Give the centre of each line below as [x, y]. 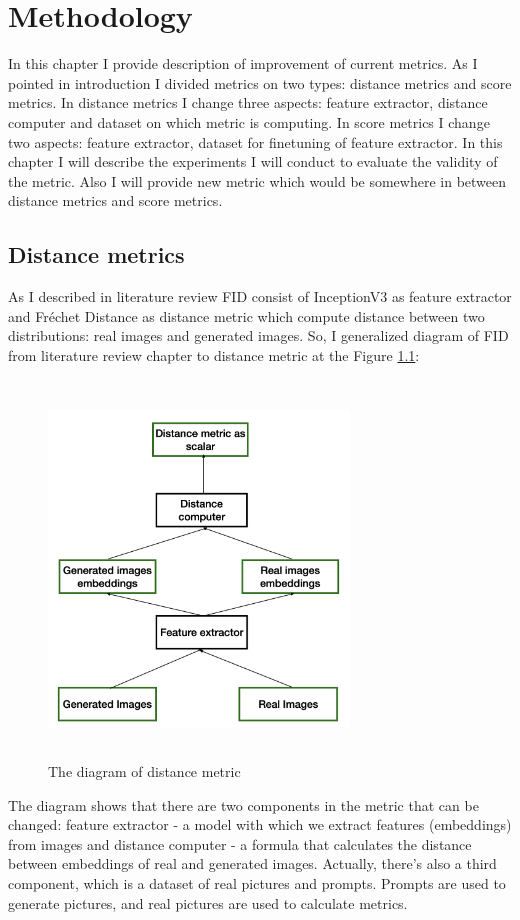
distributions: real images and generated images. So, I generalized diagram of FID [258, 335]
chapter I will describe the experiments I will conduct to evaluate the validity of [253, 161]
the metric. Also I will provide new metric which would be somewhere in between [257, 180]
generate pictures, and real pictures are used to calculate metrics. [208, 902]
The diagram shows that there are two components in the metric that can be [243, 804]
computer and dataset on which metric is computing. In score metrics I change [249, 121]
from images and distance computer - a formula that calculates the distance [240, 843]
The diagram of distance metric [144, 770]
